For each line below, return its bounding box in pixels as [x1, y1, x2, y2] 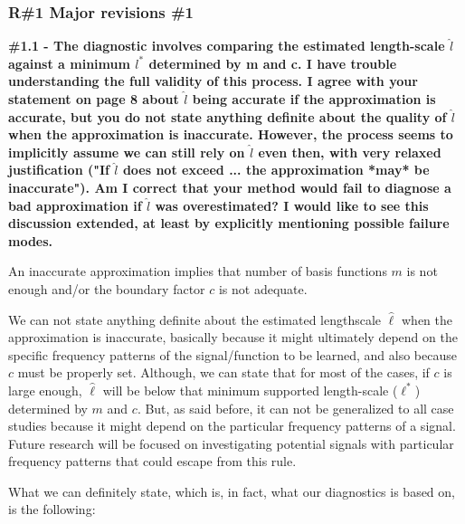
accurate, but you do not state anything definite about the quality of [8, 107, 447, 126]
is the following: [8, 500, 96, 519]
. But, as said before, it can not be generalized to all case [137, 398, 454, 417]
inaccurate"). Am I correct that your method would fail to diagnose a [8, 177, 451, 196]
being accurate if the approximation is [192, 90, 436, 108]
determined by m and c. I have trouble [148, 53, 397, 72]
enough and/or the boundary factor [8, 279, 205, 298]
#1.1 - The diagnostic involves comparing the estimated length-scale [8, 36, 445, 55]
